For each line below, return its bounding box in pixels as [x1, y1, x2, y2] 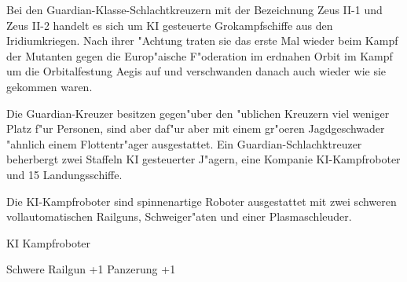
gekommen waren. [6, 78, 93, 94]
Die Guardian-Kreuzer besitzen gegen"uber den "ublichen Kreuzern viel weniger [6, 104, 390, 121]
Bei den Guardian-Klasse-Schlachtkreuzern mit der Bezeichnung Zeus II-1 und [6, 2, 383, 17]
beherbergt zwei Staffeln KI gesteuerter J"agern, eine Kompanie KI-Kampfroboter [6, 151, 401, 167]
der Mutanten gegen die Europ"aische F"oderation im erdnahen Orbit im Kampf [6, 47, 393, 64]
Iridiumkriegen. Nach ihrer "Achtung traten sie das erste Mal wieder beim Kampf [6, 32, 398, 49]
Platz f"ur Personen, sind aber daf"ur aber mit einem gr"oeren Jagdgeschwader [6, 120, 385, 137]
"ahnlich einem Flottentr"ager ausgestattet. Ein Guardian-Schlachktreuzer [6, 135, 362, 152]
